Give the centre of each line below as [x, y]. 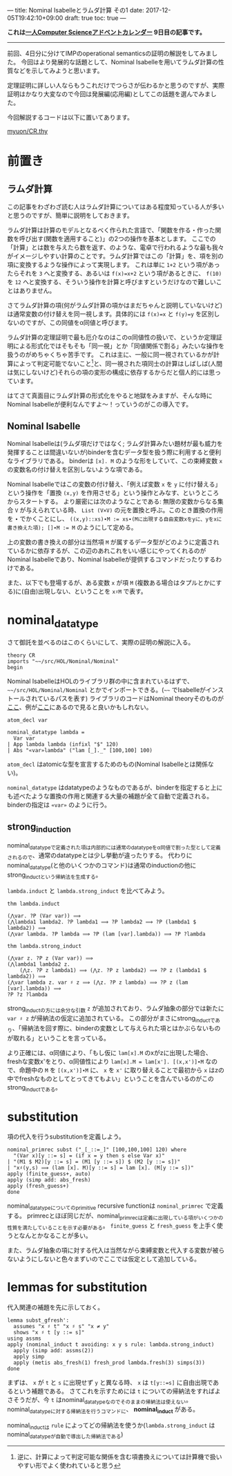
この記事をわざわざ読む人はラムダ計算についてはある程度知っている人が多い [116, 207]
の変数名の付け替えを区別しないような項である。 [77, 469]
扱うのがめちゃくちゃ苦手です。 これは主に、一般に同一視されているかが [110, 354]
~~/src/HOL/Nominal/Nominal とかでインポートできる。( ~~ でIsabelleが [106, 690]
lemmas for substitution [77, 1287]
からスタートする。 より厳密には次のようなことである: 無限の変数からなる [113, 502]
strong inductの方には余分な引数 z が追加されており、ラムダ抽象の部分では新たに [116, 1009]
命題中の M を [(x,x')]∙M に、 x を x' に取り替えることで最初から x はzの [122, 1069]
